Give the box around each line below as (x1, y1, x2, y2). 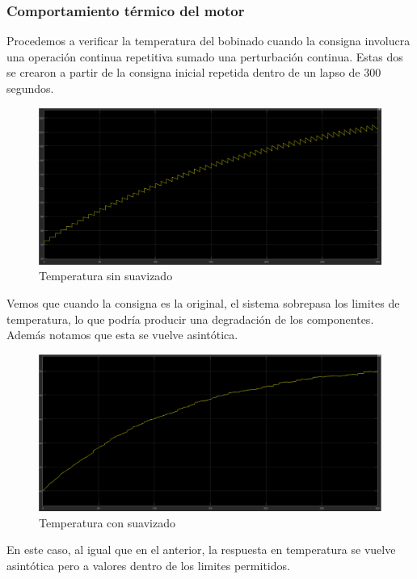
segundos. (6, 80, 54, 96)
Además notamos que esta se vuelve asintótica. (6, 326, 238, 343)
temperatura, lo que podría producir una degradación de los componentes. (6, 310, 374, 327)
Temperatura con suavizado (39, 514, 175, 531)
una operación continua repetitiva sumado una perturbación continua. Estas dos (6, 48, 403, 65)
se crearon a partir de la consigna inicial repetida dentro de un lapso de (6, 64, 360, 81)
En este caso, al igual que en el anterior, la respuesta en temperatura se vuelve (6, 541, 396, 558)
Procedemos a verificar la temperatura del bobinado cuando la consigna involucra (6, 32, 411, 49)
